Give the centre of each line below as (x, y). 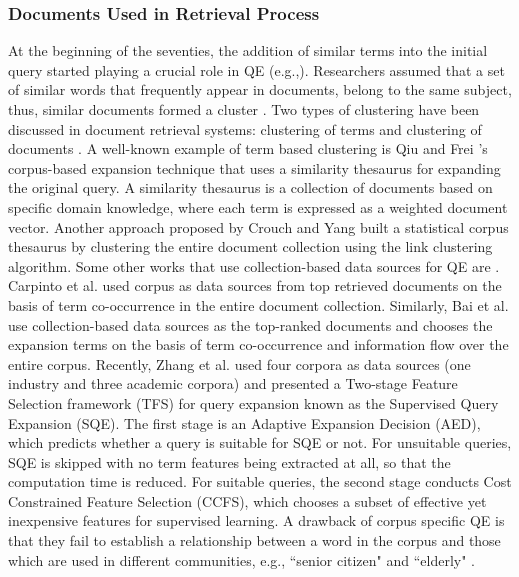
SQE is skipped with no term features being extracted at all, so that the (229, 461)
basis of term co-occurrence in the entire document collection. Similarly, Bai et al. (258, 304)
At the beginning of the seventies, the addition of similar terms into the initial (248, 50)
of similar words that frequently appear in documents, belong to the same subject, (260, 89)
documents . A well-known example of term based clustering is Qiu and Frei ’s (248, 148)
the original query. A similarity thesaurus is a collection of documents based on (250, 187)
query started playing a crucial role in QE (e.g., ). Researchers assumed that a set (256, 69)
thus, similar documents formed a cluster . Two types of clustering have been (244, 109)
